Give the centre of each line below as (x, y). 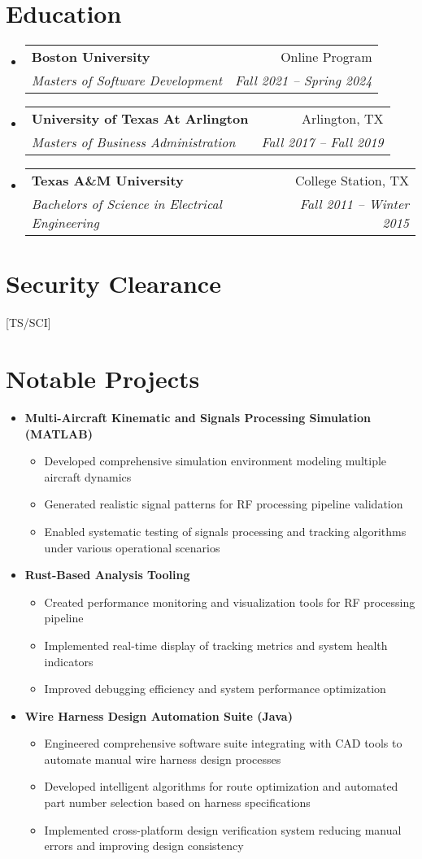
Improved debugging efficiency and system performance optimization (215, 689)
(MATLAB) (59, 433)
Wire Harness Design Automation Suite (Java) (159, 715)
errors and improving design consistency (144, 846)
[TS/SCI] (28, 323)
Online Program (326, 57)
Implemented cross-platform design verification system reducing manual (223, 829)
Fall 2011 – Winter (354, 204)
